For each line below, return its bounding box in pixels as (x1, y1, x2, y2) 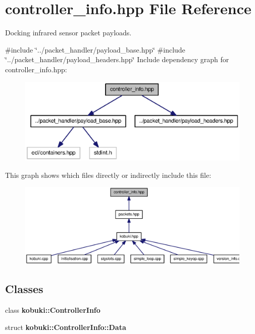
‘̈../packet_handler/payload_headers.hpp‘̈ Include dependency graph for (5, 54, 229, 65)
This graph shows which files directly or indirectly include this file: (5, 169, 212, 180)
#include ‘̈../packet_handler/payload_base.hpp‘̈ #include (5, 44, 185, 55)
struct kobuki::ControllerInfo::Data (5, 321, 126, 332)
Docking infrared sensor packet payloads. (5, 27, 132, 38)
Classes (5, 281, 43, 297)
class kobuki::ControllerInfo (5, 305, 100, 315)
